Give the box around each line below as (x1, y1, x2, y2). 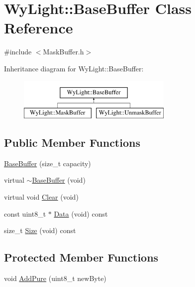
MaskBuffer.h (43, 46, 84, 57)
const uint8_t (4, 208, 46, 219)
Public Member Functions (4, 135, 140, 150)
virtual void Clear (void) (4, 192, 79, 202)
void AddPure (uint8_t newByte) (4, 273, 106, 284)
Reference (4, 17, 73, 38)
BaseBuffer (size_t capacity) (4, 158, 91, 168)
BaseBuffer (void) (32, 175, 86, 185)
